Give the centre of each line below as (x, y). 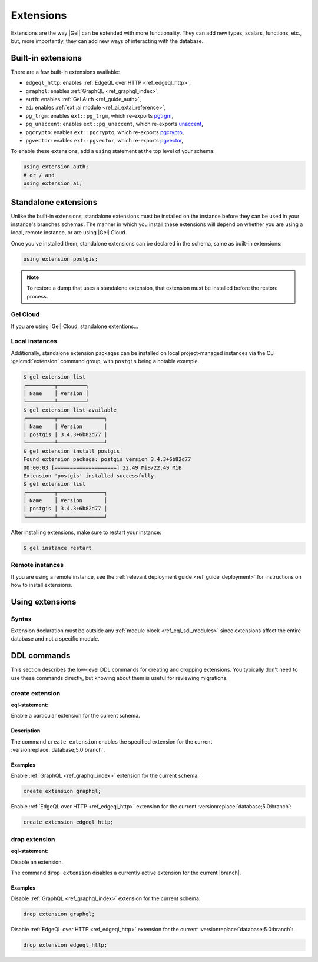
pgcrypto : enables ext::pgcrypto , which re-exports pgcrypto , (105, 132)
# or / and (39, 175)
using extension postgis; (61, 259)
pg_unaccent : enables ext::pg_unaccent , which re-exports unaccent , (114, 124)
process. (37, 296)
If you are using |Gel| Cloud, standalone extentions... (74, 326)
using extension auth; (56, 167)
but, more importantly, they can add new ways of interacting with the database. (107, 41)
